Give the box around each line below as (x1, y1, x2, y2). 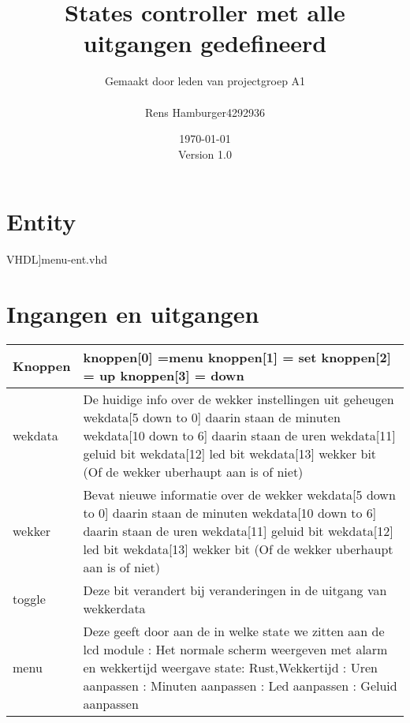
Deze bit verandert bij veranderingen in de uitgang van (83, 580, 387, 599)
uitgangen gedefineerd (83, 27, 327, 59)
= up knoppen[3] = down (83, 365, 244, 384)
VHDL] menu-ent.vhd (6, 251, 107, 268)
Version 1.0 (178, 145, 232, 162)
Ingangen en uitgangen (6, 298, 259, 329)
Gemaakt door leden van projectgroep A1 (104, 73, 306, 89)
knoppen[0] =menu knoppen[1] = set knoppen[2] (83, 347, 391, 366)
